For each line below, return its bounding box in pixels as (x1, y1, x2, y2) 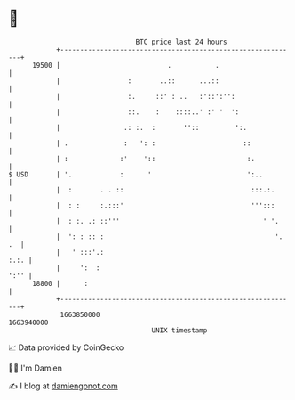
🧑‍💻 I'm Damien (8, 363, 63, 373)
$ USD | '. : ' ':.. (8, 169, 264, 179)
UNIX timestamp (151, 325, 208, 335)
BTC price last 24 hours (135, 37, 227, 46)
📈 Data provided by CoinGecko (8, 342, 124, 353)
